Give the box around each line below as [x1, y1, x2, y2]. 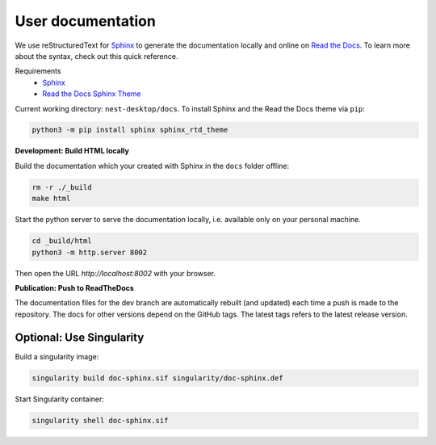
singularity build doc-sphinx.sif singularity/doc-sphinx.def [31, 373, 283, 383]
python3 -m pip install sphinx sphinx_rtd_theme [31, 125, 228, 135]
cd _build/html [31, 237, 92, 246]
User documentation [15, 12, 157, 30]
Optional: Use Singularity [15, 330, 145, 344]
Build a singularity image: [15, 351, 99, 361]
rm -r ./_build [31, 183, 92, 191]
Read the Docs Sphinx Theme [42, 89, 141, 99]
